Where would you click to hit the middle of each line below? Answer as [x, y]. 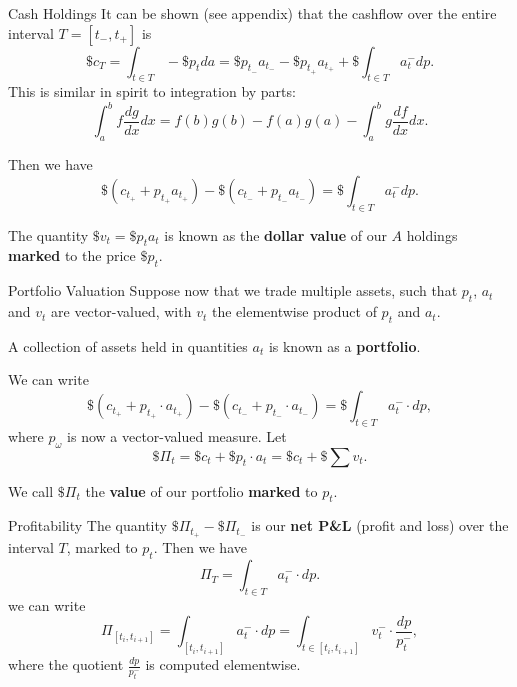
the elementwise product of [294, 311]
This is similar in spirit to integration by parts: [152, 91]
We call [31, 490]
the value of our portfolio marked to [201, 490]
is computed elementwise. [223, 664]
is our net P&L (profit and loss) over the [380, 525]
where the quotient [66, 664]
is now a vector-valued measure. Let [177, 435]
